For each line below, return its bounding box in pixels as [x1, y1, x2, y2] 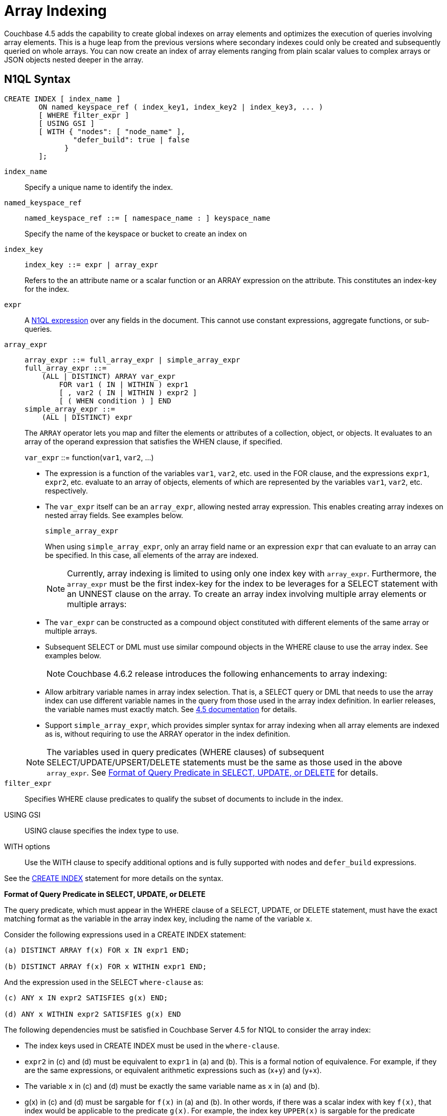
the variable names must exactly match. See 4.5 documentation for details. [45, 704, 297, 714]
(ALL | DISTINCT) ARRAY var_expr [41, 372, 176, 380]
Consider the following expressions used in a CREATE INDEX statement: [4, 930, 247, 939]
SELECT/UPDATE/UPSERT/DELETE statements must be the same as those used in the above [47, 757, 403, 767]
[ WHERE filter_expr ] [38, 111, 129, 119]
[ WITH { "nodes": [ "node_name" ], [38, 127, 186, 136]
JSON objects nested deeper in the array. [4, 55, 144, 64]
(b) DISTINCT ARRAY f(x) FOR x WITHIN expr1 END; [4, 962, 207, 971]
